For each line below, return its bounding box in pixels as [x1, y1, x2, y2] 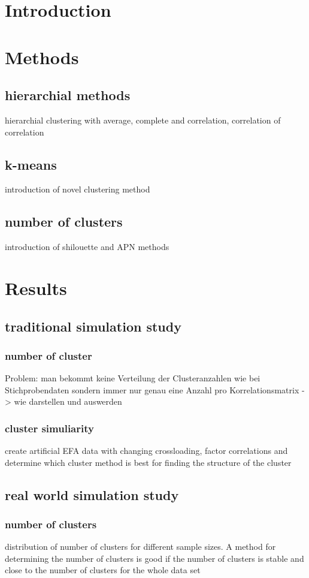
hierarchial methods [5, 86, 131, 104]
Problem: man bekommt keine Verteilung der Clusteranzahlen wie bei [5, 372, 260, 384]
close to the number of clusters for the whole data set [5, 564, 201, 576]
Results [5, 275, 67, 300]
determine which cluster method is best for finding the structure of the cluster [5, 456, 292, 468]
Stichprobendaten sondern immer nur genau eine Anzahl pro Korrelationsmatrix [5, 383, 299, 396]
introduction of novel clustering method [5, 183, 150, 195]
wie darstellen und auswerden [14, 395, 122, 408]
